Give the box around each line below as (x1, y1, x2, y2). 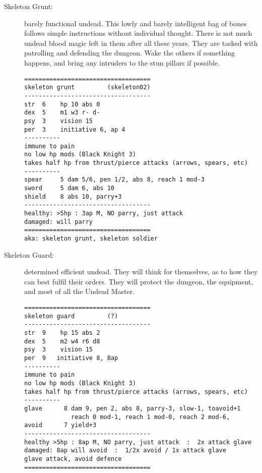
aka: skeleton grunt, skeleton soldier (24, 235, 158, 243)
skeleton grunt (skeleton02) (24, 84, 151, 91)
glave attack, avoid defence (24, 455, 122, 462)
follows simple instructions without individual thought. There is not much (24, 28, 252, 38)
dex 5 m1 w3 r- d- (24, 109, 100, 116)
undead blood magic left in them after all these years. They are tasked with (24, 37, 258, 48)
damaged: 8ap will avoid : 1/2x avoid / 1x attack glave (24, 447, 226, 454)
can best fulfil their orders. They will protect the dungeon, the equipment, (24, 276, 253, 286)
